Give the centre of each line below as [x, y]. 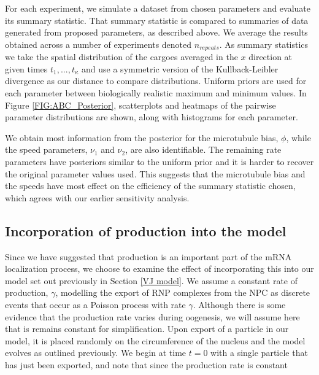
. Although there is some [239, 304]
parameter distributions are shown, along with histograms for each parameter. [152, 117]
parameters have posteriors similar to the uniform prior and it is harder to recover [159, 161]
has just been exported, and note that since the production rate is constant [146, 364]
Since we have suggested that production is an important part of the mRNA [148, 256]
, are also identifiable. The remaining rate [203, 149]
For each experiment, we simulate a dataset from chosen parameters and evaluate [158, 8]
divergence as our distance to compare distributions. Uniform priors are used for [156, 81]
